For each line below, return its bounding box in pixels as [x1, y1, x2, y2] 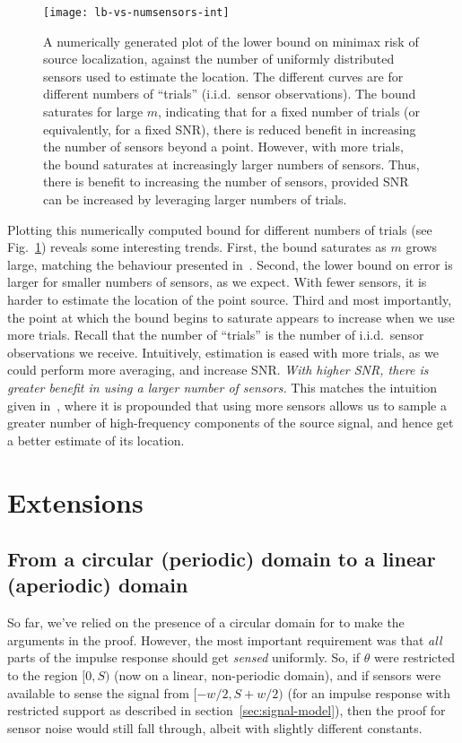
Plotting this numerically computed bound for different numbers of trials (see [7, 220, 432, 238]
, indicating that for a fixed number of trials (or [158, 102, 421, 121]
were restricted [373, 648, 455, 667]
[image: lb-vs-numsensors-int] [43, 6, 230, 19]
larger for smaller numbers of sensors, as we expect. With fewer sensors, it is [7, 272, 427, 291]
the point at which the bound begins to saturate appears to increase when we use [7, 307, 455, 326]
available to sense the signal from [7, 683, 189, 702]
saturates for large [43, 102, 144, 121]
